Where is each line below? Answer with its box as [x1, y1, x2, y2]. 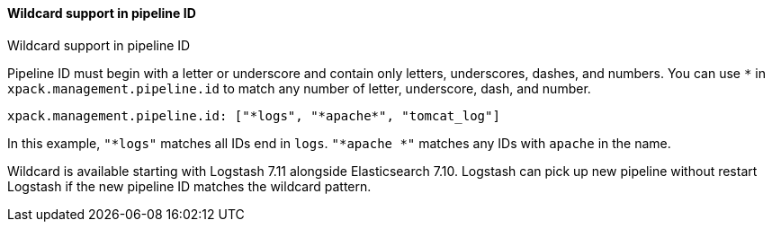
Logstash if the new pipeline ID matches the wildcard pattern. [7, 178, 372, 194]
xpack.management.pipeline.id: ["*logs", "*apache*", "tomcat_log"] [7, 108, 500, 123]
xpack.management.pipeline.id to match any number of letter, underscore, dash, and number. [7, 80, 591, 96]
